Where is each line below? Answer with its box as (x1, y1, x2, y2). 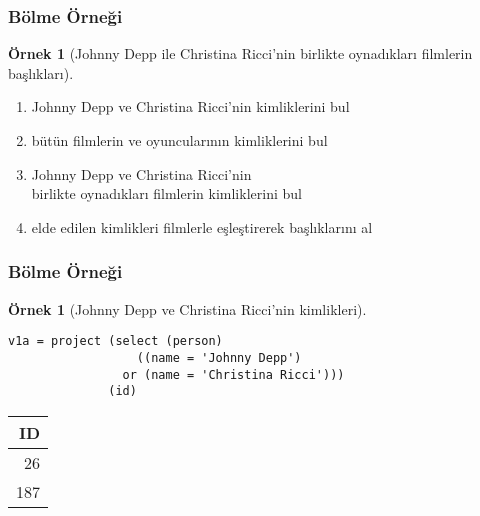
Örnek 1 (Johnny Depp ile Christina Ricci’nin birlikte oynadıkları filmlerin (8, 43, 473, 64)
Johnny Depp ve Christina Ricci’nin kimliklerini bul (31, 96, 350, 117)
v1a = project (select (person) (8, 334, 223, 349)
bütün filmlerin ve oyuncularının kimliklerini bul (31, 130, 328, 150)
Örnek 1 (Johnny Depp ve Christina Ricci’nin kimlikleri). (8, 298, 367, 319)
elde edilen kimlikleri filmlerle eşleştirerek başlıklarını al (31, 216, 373, 237)
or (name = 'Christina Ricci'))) (122, 367, 345, 382)
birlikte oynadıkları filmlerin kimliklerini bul (31, 183, 302, 204)
